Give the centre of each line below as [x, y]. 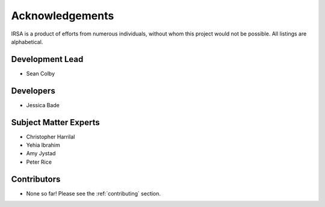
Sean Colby [41, 73]
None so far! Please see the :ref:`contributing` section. [94, 193]
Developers [33, 91]
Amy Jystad [41, 153]
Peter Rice [39, 162]
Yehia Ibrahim [43, 145]
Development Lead [47, 59]
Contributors [36, 179]
